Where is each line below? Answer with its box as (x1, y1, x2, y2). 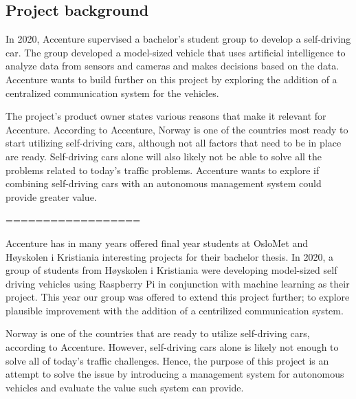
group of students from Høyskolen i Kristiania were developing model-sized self (5, 263, 337, 277)
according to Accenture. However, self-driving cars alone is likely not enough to (5, 340, 339, 354)
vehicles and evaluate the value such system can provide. (5, 380, 244, 394)
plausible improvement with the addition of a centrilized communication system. (5, 303, 344, 317)
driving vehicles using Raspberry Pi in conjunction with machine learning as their (5, 276, 350, 290)
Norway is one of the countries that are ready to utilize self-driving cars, (5, 326, 310, 341)
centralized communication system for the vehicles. (5, 85, 219, 100)
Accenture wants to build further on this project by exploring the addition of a (5, 72, 337, 86)
